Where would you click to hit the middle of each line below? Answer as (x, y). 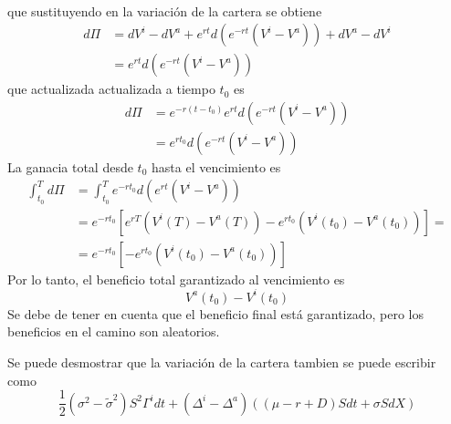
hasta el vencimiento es (216, 166)
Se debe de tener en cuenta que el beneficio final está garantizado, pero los (216, 313)
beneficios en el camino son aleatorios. (114, 331)
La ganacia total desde (70, 166)
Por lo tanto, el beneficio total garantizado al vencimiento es (176, 279)
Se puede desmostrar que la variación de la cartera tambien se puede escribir (222, 362)
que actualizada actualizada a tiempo (111, 89)
